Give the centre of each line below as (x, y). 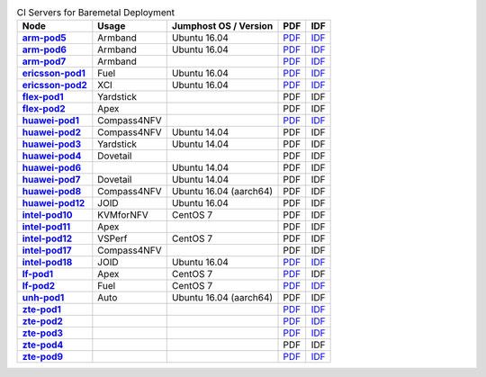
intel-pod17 (47, 250)
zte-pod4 (43, 345)
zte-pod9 (42, 357)
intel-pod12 (47, 238)
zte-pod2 (42, 321)
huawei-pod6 (52, 168)
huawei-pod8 (52, 192)
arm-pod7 (44, 61)
